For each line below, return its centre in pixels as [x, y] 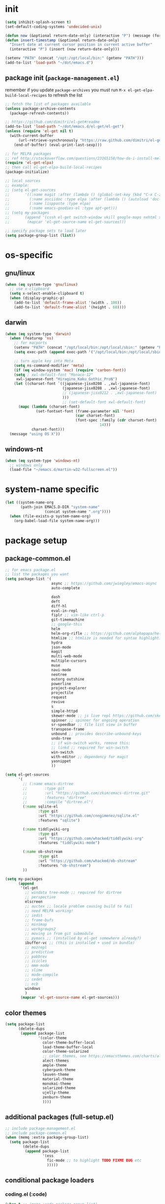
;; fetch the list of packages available [48, 104]
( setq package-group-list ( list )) [41, 235]
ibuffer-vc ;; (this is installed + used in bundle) [80, 943]
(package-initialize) [27, 172]
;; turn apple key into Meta [44, 361]
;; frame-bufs [39, 920]
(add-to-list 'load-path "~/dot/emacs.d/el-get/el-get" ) [65, 127]
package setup [36, 540]
